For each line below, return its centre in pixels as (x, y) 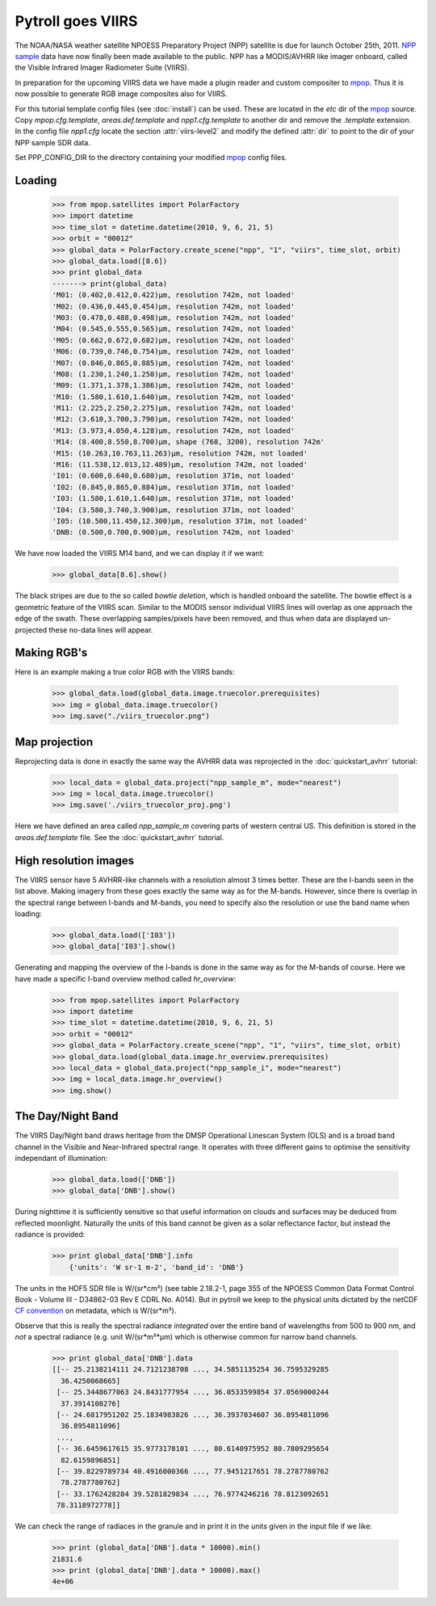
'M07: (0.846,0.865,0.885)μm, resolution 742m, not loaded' (174, 363)
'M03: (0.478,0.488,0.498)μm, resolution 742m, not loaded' (174, 317)
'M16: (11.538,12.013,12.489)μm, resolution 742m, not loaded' (180, 465)
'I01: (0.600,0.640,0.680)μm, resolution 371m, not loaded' (174, 476)
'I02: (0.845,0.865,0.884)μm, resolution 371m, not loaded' (174, 487)
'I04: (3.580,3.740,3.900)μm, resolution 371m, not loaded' (174, 510)
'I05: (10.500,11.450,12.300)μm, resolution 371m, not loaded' (180, 521)
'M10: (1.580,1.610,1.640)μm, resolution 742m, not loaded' (174, 397)
